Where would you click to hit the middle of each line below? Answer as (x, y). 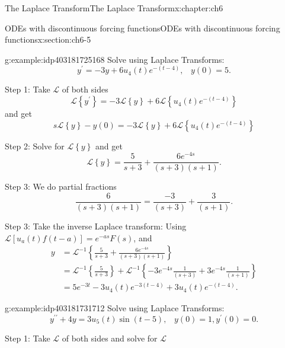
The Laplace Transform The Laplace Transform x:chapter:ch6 (114, 8)
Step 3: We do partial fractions (61, 186)
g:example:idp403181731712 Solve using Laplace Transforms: (115, 308)
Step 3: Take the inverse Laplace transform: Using (96, 226)
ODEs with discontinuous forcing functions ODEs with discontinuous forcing (142, 28)
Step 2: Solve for (35, 146)
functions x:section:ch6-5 (48, 39)
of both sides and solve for (110, 338)
